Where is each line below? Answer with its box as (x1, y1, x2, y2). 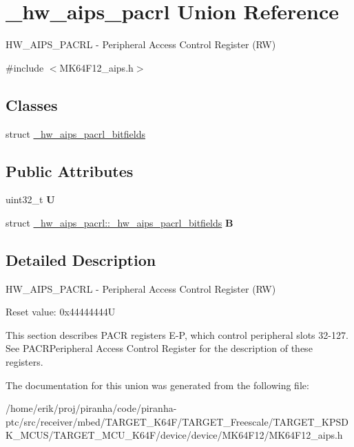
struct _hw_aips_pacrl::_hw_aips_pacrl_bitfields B (6, 215, 233, 229)
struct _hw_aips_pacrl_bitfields (6, 126, 145, 141)
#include (6, 60, 44, 74)
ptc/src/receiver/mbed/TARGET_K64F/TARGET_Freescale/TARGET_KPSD (6, 414, 348, 428)
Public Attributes (6, 160, 134, 181)
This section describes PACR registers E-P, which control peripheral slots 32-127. (6, 327, 348, 342)
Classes (6, 94, 58, 115)
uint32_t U (6, 192, 55, 207)
